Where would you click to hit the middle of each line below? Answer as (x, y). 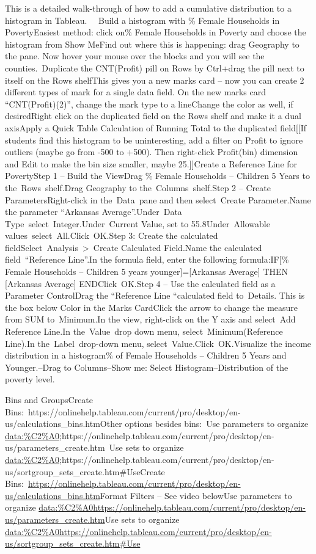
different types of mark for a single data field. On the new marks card (136, 92)
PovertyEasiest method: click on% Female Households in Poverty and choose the (156, 32)
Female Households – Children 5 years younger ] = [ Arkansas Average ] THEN (147, 272)
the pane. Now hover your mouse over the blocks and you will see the (135, 56)
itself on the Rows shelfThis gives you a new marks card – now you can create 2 (155, 80)
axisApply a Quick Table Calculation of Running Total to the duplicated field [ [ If (156, 127)
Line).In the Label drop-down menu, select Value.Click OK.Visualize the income (158, 343)
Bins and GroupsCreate (49, 399)
